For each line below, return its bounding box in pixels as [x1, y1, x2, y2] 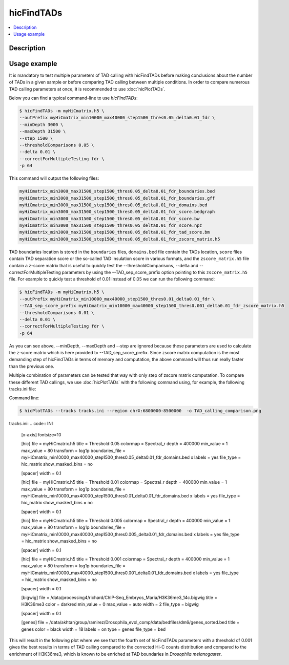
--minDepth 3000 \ [19, 122, 63, 127]
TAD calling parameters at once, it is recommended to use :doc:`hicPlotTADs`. [9, 86, 165, 92]
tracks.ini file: [9, 386, 36, 392]
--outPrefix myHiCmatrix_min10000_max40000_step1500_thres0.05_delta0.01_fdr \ [19, 115, 215, 121]
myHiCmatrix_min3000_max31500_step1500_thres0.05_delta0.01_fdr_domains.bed [19, 202, 207, 208]
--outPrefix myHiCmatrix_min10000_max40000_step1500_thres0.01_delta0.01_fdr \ [19, 296, 215, 301]
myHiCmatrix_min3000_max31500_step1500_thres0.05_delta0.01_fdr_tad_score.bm [19, 230, 210, 235]
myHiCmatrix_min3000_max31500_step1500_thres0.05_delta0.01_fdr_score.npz [19, 223, 203, 228]
